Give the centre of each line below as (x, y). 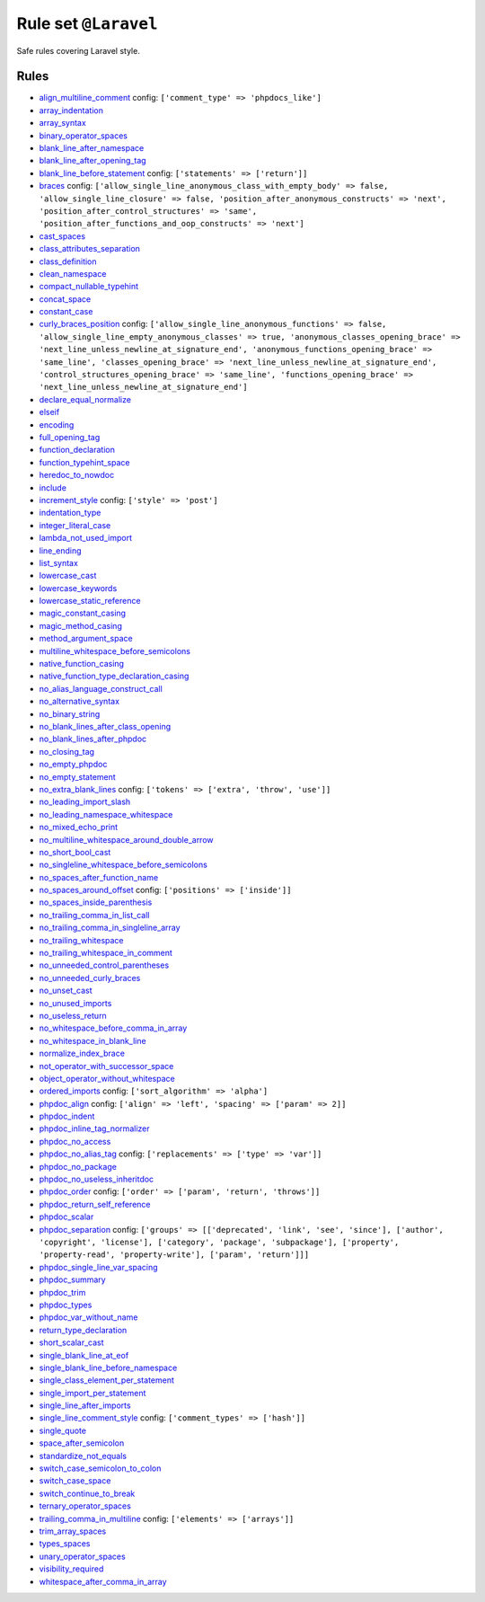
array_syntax (63, 123)
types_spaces (65, 1544)
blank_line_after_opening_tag (93, 161)
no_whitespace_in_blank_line (93, 1040)
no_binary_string (70, 713)
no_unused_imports (75, 1003)
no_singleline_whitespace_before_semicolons (123, 865)
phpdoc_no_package (78, 1166)
